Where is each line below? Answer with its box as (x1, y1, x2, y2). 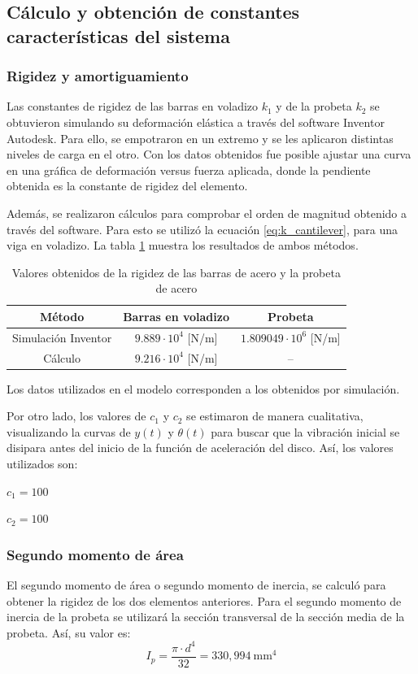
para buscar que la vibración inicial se (211, 423, 400, 440)
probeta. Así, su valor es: (7, 624, 131, 641)
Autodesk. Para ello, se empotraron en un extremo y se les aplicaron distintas (7, 129, 394, 146)
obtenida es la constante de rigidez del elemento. (7, 177, 248, 194)
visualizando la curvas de (7, 423, 131, 440)
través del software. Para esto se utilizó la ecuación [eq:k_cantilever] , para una (7, 220, 398, 237)
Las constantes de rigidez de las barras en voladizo (7, 98, 259, 115)
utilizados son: (7, 455, 78, 472)
